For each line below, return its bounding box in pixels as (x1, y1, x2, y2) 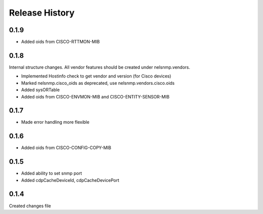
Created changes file (9, 203, 51, 209)
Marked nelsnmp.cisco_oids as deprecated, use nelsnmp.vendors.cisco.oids (21, 80, 175, 86)
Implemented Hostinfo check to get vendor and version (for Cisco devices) (21, 73, 171, 79)
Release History (9, 7, 75, 18)
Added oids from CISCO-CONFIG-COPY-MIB (21, 145, 112, 151)
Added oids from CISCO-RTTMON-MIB (21, 39, 100, 45)
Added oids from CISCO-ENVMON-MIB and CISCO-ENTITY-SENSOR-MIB (21, 94, 170, 99)
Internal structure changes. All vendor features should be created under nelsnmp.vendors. (9, 64, 190, 70)
